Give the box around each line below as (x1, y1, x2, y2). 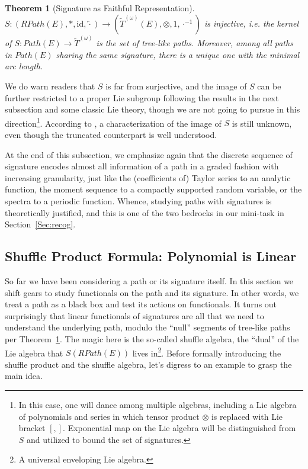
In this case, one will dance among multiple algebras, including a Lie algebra (18, 399, 297, 411)
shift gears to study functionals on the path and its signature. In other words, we (5, 286, 299, 298)
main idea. (5, 370, 43, 382)
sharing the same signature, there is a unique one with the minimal (56, 48, 300, 60)
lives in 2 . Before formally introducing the (132, 345, 281, 359)
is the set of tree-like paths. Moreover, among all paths (96, 37, 293, 49)
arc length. (5, 60, 43, 72)
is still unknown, (232, 117, 292, 129)
